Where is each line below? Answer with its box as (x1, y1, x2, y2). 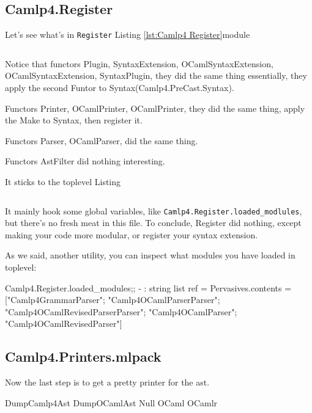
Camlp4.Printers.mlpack (5, 347, 162, 366)
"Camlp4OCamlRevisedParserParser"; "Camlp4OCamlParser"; (5, 305, 237, 318)
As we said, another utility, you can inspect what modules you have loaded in (5, 249, 295, 261)
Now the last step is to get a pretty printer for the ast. (5, 376, 210, 389)
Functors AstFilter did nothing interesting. (5, 155, 165, 167)
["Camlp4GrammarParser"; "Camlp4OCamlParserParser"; (5, 293, 220, 306)
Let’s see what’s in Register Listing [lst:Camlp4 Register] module (5, 28, 250, 41)
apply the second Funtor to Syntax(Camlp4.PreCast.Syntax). (5, 81, 234, 94)
